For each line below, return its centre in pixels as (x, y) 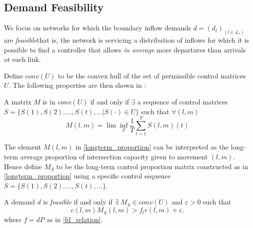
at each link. (23, 59)
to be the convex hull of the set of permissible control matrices (152, 75)
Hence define (23, 166)
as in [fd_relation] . (75, 219)
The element (23, 147)
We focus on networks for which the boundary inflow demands (98, 28)
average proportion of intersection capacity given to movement (114, 156)
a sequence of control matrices (183, 102)
